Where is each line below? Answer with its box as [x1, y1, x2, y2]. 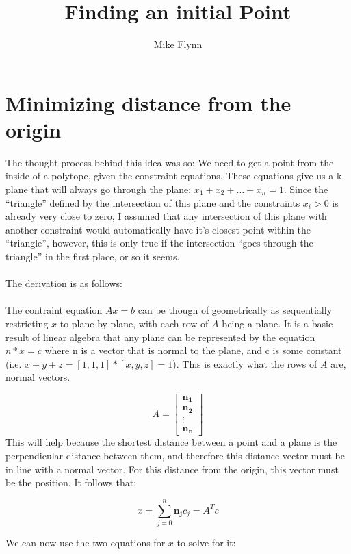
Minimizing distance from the [5, 88, 291, 116]
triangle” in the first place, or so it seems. [5, 249, 180, 263]
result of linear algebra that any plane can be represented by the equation [5, 329, 315, 344]
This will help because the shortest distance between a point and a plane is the [5, 435, 337, 449]
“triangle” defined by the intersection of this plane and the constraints [5, 195, 300, 210]
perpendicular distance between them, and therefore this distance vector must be [5, 449, 345, 463]
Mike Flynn [153, 37, 203, 51]
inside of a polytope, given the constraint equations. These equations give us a [5, 168, 334, 183]
